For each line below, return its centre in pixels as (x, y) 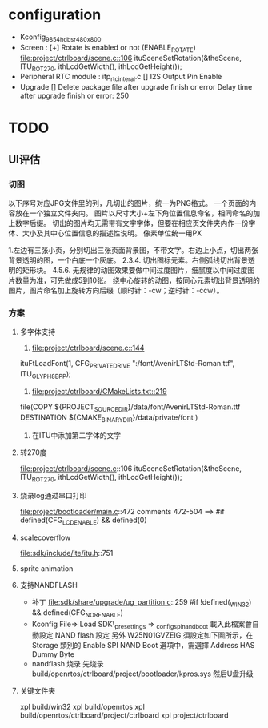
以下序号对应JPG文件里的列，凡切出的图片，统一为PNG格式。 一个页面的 (129, 203)
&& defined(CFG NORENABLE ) (78, 613)
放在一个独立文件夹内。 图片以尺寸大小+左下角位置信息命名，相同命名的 (134, 213)
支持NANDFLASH (48, 585)
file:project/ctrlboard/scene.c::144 (88, 348)
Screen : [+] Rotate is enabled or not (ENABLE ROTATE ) (108, 48)
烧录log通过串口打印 (53, 496)
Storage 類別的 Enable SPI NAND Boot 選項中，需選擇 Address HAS (143, 646)
